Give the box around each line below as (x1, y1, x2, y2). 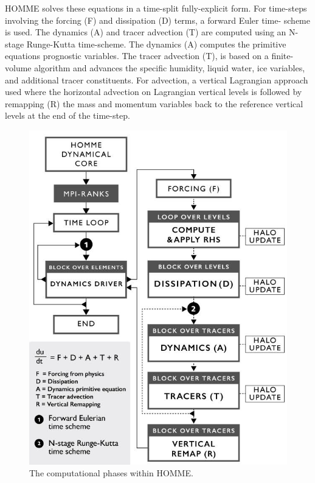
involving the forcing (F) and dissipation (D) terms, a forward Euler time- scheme (5, 13, 310, 26)
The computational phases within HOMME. (29, 467, 193, 479)
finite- (271, 49, 294, 62)
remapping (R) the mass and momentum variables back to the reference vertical (5, 97, 303, 110)
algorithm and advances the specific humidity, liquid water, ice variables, (34, 61, 305, 74)
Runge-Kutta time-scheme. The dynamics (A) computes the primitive (26, 37, 286, 50)
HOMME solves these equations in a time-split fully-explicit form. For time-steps (5, 2, 307, 14)
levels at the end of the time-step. (5, 109, 130, 122)
